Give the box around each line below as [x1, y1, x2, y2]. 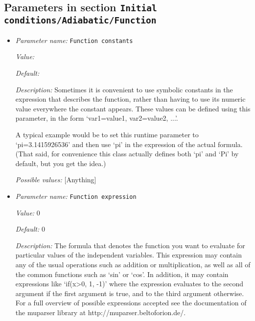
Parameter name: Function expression [15, 191, 137, 201]
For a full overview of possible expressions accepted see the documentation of [15, 298, 247, 308]
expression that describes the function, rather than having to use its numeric [15, 94, 246, 104]
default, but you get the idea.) [15, 158, 106, 168]
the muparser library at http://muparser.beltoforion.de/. [15, 307, 186, 317]
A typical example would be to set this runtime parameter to [15, 129, 199, 139]
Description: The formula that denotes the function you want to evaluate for [15, 240, 245, 250]
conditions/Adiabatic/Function [4, 15, 157, 26]
